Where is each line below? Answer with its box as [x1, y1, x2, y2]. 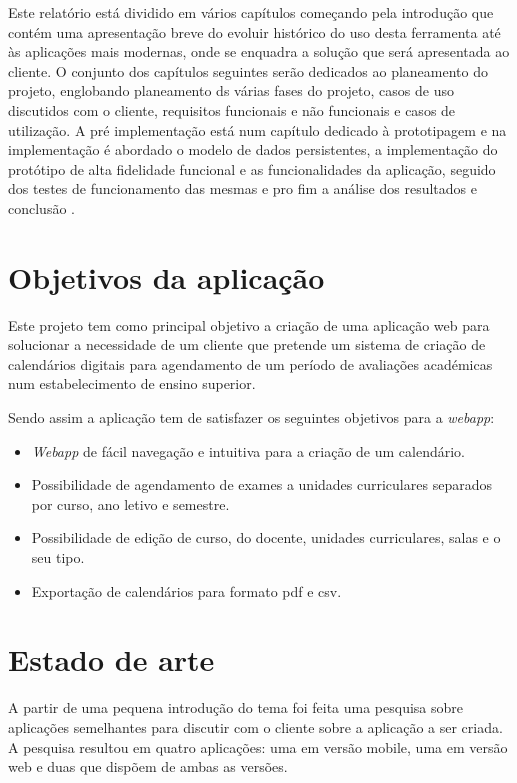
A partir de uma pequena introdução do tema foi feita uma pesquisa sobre [8, 697, 464, 718]
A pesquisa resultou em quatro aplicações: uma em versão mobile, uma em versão [8, 736, 508, 757]
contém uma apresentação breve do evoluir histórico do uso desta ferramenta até [8, 21, 501, 42]
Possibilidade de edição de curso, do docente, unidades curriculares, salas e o [31, 527, 501, 548]
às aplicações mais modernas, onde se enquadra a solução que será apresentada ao [8, 41, 510, 62]
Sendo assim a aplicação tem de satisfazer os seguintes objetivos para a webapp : [8, 407, 495, 428]
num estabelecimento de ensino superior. [8, 373, 256, 394]
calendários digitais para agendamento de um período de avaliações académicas [8, 353, 493, 374]
